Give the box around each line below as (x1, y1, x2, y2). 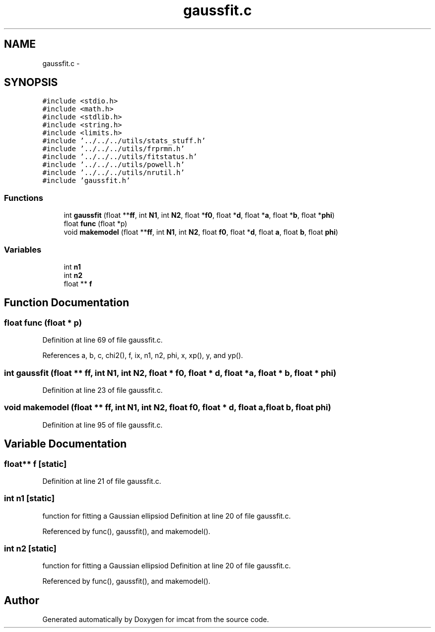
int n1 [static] (4, 493, 55, 504)
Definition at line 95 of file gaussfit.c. (42, 420, 163, 429)
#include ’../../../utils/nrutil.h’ (42, 169, 185, 177)
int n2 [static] (4, 543, 57, 553)
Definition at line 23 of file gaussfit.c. (42, 385, 163, 394)
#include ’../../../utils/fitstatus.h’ (42, 153, 198, 161)
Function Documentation (4, 296, 129, 309)
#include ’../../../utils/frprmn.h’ (42, 145, 185, 153)
